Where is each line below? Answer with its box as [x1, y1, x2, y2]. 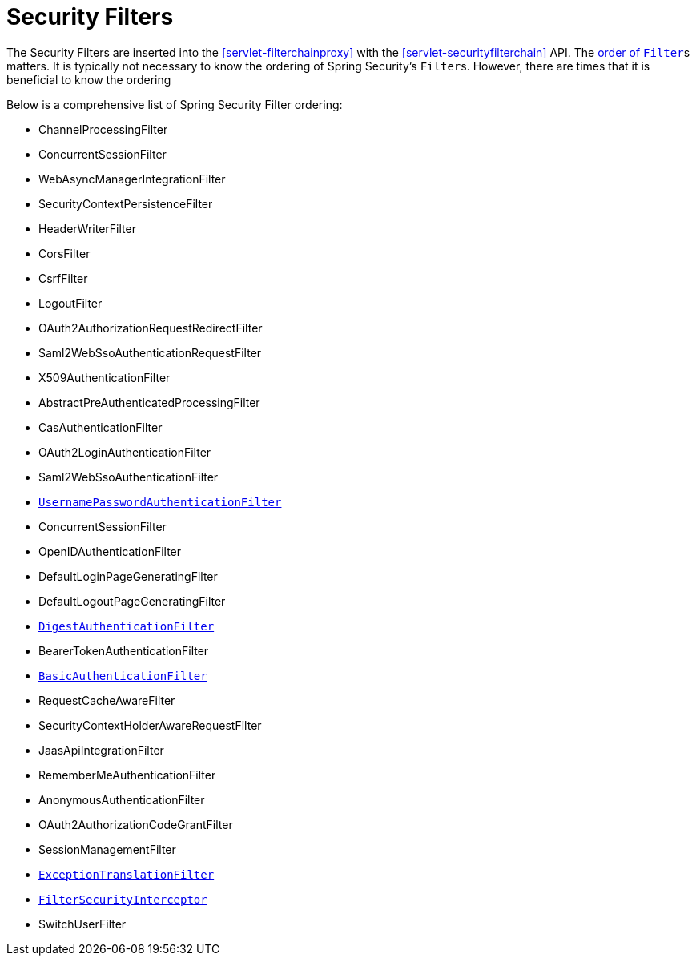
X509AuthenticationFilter [38, 370, 171, 384]
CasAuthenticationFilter [38, 420, 163, 434]
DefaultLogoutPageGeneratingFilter [38, 594, 226, 608]
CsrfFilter [38, 271, 88, 285]
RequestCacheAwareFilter [38, 693, 175, 707]
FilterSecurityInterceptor [38, 892, 207, 906]
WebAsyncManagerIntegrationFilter [38, 171, 226, 186]
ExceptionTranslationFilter [38, 867, 215, 881]
